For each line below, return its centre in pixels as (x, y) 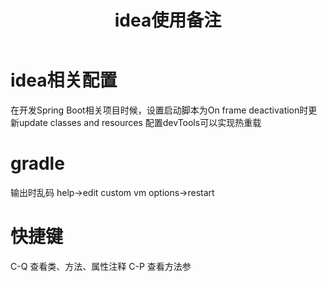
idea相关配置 (64, 80)
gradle (37, 163)
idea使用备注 (168, 20)
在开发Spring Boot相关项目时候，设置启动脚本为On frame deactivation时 (159, 110)
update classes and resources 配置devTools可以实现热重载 (140, 122)
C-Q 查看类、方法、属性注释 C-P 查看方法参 (101, 266)
